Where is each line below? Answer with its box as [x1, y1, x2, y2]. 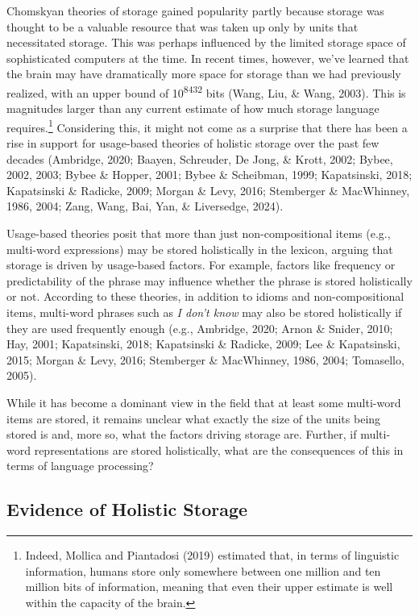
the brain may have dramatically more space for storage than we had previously [6, 65, 401, 82]
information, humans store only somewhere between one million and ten [25, 562, 381, 579]
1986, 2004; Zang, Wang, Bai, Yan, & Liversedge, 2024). [6, 198, 284, 214]
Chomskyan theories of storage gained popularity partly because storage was [6, 2, 384, 19]
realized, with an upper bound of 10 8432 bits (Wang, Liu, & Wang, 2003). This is [6, 81, 406, 101]
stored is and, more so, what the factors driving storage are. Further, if [6, 426, 357, 443]
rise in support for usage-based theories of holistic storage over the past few [6, 135, 380, 152]
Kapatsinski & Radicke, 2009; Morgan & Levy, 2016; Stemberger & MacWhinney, [6, 181, 410, 198]
